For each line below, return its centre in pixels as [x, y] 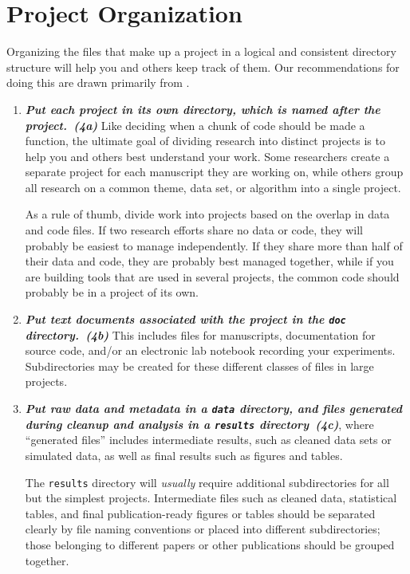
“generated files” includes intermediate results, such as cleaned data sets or [208, 440]
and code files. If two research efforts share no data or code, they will [194, 230]
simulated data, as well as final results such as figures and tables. [184, 455]
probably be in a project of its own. [112, 292]
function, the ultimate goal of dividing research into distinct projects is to [205, 141]
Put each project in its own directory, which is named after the [203, 109]
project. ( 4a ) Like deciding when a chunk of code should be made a [195, 125]
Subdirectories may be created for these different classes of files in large [199, 366]
